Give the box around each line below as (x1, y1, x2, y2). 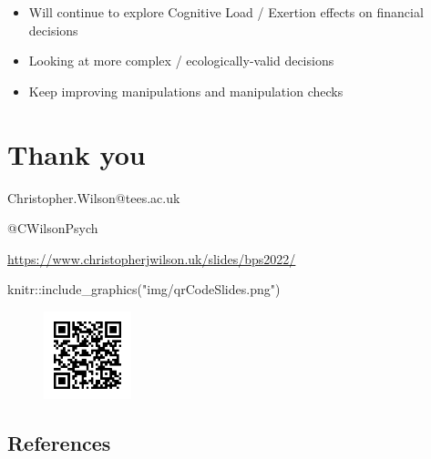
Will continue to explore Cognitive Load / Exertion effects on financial (28, 3, 424, 21)
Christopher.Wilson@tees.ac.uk (7, 188, 180, 207)
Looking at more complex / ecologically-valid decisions (28, 51, 334, 70)
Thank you (7, 135, 146, 172)
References (7, 428, 111, 456)
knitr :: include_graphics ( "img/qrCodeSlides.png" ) (7, 280, 281, 299)
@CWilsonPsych (7, 219, 98, 238)
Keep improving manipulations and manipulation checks (28, 81, 344, 100)
